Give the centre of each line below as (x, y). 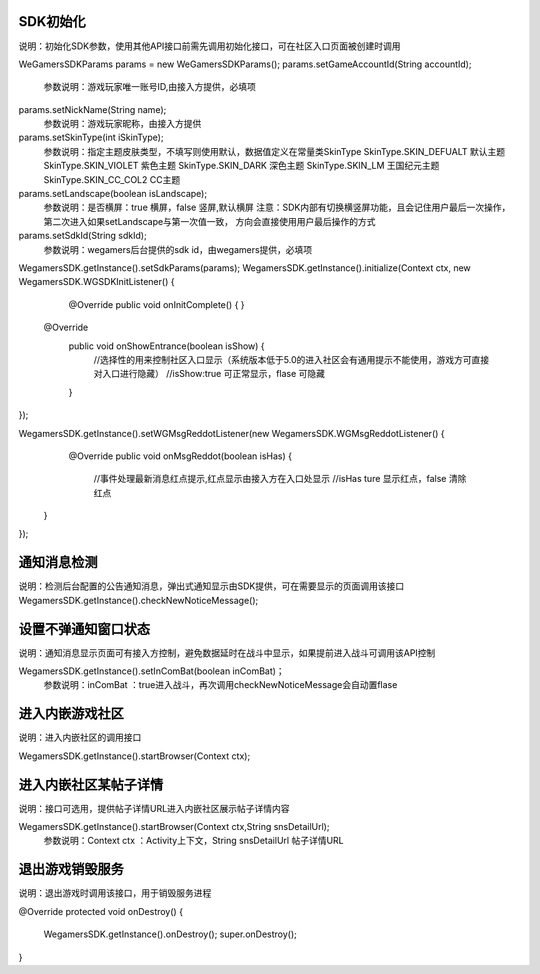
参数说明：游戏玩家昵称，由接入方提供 (122, 124)
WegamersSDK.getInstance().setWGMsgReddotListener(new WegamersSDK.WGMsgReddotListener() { (231, 433)
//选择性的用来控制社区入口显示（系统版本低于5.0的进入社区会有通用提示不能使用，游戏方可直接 (291, 359)
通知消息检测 (58, 562)
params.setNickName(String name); (92, 109)
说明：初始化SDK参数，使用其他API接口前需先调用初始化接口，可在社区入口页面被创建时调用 (209, 46)
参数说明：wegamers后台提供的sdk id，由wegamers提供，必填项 (178, 249)
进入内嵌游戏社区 (71, 713)
